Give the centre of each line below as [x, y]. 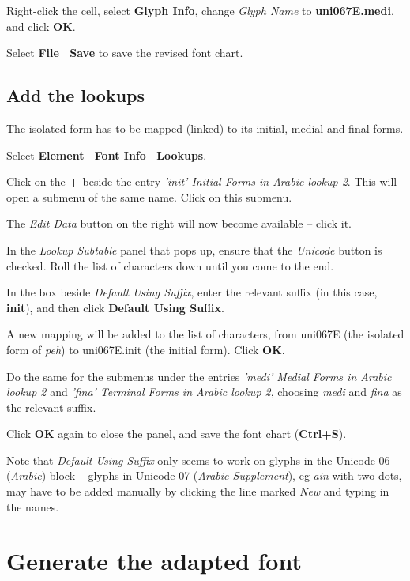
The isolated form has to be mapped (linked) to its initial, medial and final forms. [205, 128]
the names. [33, 506]
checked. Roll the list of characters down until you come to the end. [170, 265]
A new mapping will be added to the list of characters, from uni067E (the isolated [205, 334]
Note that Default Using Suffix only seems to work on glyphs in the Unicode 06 [198, 460]
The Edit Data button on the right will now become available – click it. [179, 223]
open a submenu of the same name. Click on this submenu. [149, 196]
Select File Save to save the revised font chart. [125, 53]
